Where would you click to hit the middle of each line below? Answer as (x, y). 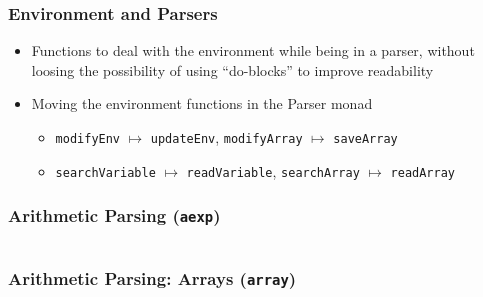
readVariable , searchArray (273, 170)
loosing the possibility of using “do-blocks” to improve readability (232, 69)
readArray (423, 172)
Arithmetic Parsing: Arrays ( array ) (152, 278)
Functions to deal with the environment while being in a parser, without (253, 50)
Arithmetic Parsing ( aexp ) (114, 215)
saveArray (365, 139)
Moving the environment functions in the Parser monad (202, 103)
